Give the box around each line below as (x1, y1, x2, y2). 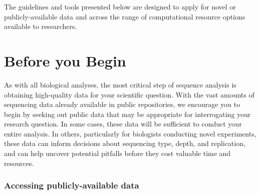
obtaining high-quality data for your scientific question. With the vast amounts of (4, 89, 254, 99)
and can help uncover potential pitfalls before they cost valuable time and (4, 148, 231, 158)
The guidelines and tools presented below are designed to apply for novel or (4, 1, 236, 11)
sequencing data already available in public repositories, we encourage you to (4, 99, 240, 109)
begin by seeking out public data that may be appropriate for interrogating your (4, 108, 251, 119)
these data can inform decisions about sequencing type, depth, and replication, (4, 138, 245, 148)
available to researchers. (4, 21, 77, 31)
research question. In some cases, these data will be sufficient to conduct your (4, 118, 242, 129)
